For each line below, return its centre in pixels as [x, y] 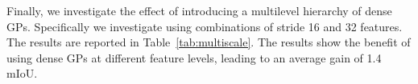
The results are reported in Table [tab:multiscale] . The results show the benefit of [209, 42]
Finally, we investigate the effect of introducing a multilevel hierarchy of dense [199, 10]
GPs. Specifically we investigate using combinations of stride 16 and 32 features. [205, 26]
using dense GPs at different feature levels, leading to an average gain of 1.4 [194, 57]
